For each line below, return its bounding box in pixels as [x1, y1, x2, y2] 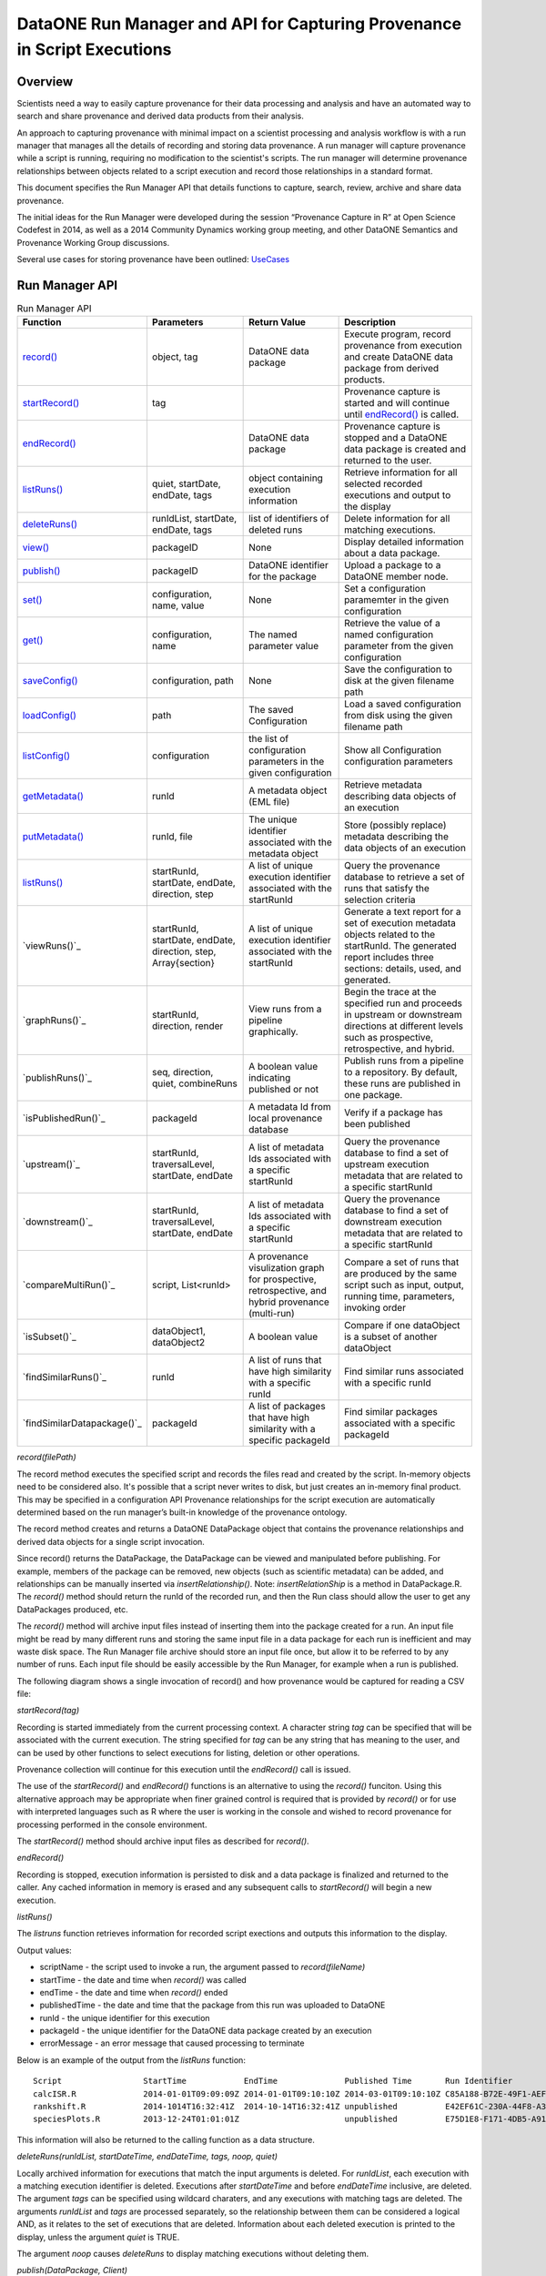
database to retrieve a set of [344, 870, 466, 883]
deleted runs [248, 523, 303, 536]
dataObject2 [151, 1336, 205, 1349]
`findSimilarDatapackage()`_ [22, 1417, 143, 1429]
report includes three [344, 951, 434, 964]
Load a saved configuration [344, 697, 461, 710]
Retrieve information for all [344, 466, 458, 479]
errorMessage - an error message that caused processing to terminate [39, 2037, 305, 2048]
